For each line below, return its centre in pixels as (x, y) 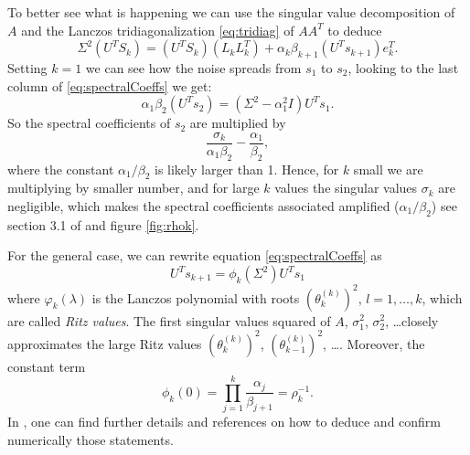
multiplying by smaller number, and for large (134, 188)
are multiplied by (238, 123)
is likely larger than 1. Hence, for (246, 169)
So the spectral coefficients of (89, 123)
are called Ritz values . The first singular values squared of (169, 320)
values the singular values (346, 188)
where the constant (61, 169)
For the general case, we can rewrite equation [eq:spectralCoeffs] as (195, 255)
